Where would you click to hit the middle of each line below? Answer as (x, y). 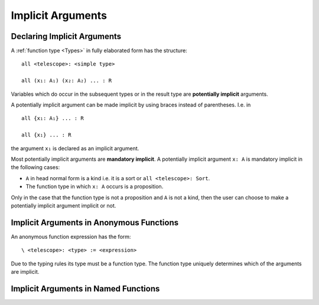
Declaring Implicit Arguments (66, 36)
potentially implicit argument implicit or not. (64, 205)
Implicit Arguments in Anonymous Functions (95, 223)
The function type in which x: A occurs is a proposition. (95, 187)
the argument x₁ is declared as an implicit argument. (75, 148)
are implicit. (25, 272)
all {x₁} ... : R (46, 135)
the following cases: (35, 167)
